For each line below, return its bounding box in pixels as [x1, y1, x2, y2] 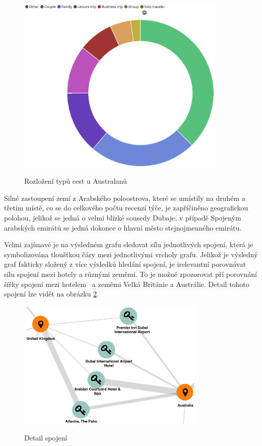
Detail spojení [24, 432, 68, 443]
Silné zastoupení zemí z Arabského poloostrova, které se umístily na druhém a [4, 192, 245, 203]
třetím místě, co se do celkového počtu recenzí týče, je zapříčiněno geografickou [4, 202, 248, 213]
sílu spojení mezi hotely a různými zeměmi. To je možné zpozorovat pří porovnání [4, 269, 257, 279]
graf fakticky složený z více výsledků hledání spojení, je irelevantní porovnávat [4, 259, 246, 269]
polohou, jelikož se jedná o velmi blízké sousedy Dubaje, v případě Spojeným [4, 212, 241, 223]
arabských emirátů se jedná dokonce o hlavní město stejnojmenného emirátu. [4, 222, 242, 233]
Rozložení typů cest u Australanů [24, 176, 127, 186]
